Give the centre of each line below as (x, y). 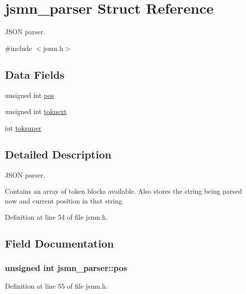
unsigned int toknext (36, 111)
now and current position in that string (64, 200)
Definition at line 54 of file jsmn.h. (56, 217)
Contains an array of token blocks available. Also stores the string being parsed (123, 191)
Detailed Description (58, 154)
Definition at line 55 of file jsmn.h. (56, 285)
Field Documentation (60, 243)
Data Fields (35, 74)
